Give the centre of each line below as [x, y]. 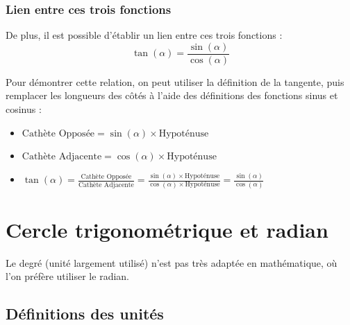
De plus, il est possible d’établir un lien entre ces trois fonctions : [144, 35]
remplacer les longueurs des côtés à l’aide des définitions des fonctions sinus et [172, 95]
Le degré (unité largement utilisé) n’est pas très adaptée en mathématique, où [172, 262]
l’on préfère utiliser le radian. [67, 276]
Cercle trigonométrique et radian [167, 229]
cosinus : [24, 109]
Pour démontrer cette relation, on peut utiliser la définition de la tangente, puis [175, 81]
